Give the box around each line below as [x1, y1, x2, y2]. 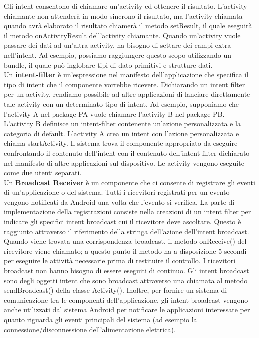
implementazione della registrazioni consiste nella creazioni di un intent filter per [4, 206, 251, 217]
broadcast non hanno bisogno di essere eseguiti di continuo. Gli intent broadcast [4, 265, 249, 276]
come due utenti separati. [4, 167, 82, 178]
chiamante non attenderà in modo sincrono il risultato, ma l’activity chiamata [4, 10, 243, 21]
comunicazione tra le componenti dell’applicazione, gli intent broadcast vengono [4, 294, 248, 305]
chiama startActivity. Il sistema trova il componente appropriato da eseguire [4, 138, 238, 148]
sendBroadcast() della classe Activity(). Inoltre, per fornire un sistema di [4, 285, 227, 295]
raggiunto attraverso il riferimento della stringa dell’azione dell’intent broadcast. [4, 226, 249, 236]
